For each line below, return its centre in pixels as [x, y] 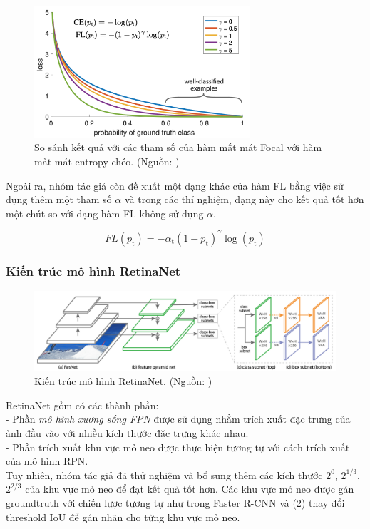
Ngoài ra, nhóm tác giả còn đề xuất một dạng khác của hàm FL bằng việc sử [175, 185]
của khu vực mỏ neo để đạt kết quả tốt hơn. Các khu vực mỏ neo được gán [190, 489]
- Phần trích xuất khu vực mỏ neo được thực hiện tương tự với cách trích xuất [178, 447]
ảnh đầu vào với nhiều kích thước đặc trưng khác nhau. [127, 433]
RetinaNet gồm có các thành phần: [82, 405]
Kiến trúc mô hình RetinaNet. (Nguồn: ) [123, 381]
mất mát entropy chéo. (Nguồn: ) [107, 161]
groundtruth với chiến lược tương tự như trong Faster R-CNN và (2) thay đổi [175, 503]
